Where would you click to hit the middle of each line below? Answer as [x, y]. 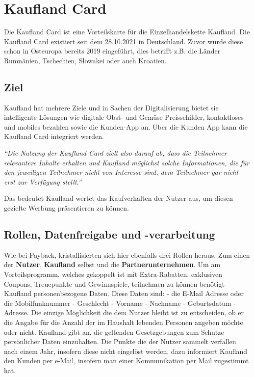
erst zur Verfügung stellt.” [43, 181]
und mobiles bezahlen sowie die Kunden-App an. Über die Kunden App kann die [126, 126]
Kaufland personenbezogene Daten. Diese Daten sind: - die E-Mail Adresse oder [124, 293]
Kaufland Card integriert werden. [54, 136]
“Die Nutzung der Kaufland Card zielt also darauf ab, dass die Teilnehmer [115, 153]
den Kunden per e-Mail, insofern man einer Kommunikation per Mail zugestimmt [127, 361]
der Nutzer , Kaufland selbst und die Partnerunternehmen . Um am [112, 264]
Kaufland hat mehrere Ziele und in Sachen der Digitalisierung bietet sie [111, 107]
